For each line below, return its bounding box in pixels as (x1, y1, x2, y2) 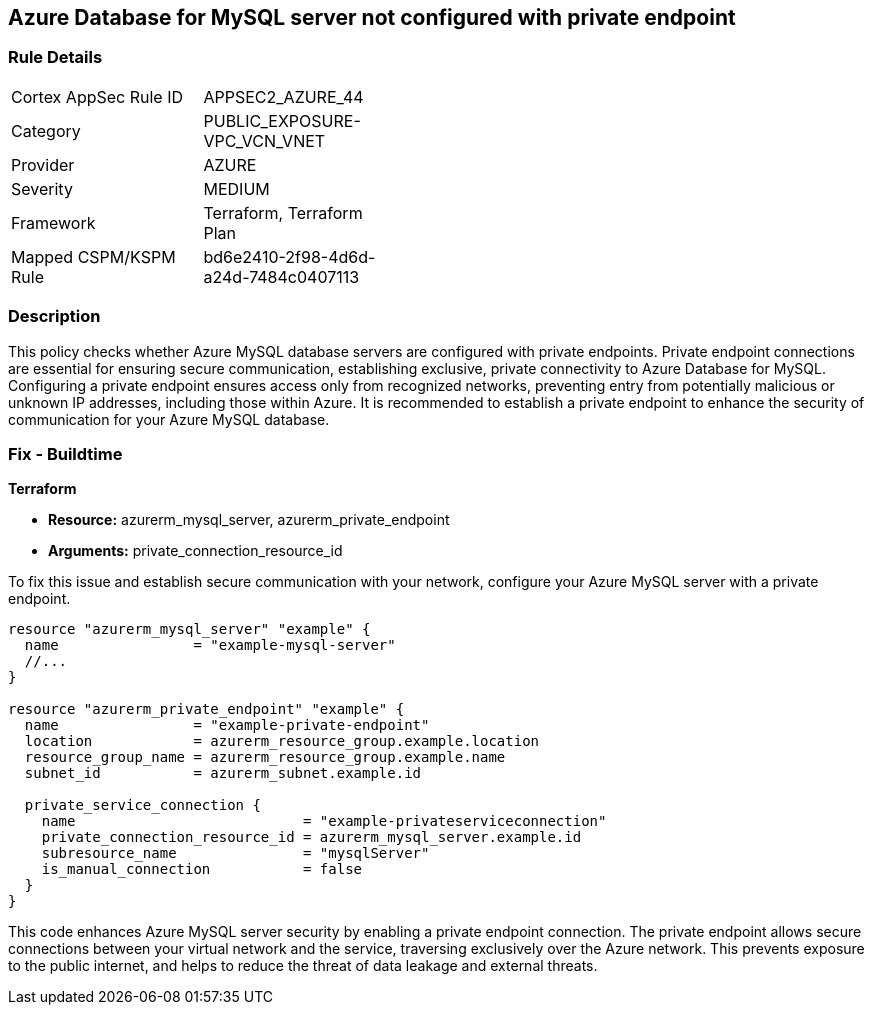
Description (8, 306, 101, 327)
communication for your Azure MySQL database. (8, 410, 330, 428)
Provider (11, 154, 75, 175)
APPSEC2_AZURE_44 (203, 86, 364, 107)
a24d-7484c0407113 (203, 266, 360, 287)
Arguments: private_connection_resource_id (48, 542, 343, 560)
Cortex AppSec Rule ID (11, 86, 184, 107)
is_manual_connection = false (41, 861, 363, 878)
